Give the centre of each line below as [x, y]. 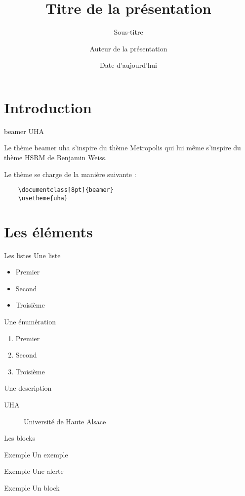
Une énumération [30, 322]
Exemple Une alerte [34, 471]
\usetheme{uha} [43, 198]
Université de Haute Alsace [65, 421]
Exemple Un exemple [36, 454]
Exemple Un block [32, 487]
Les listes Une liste [32, 255]
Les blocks [20, 438]
